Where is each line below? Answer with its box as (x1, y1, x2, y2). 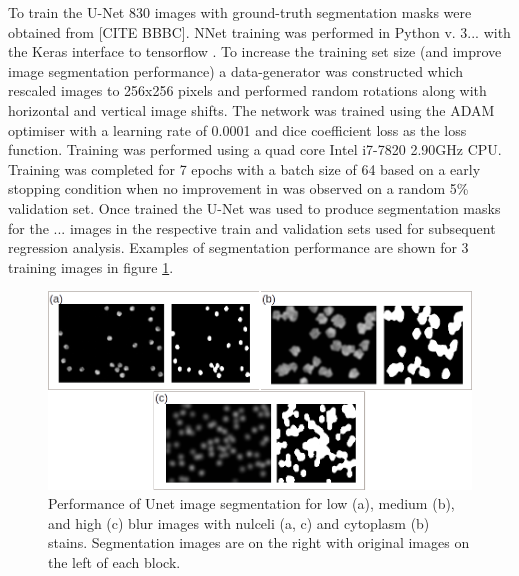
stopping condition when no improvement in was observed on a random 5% (8, 178, 469, 199)
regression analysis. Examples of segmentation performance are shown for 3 (8, 237, 469, 258)
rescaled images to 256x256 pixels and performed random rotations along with (8, 80, 487, 101)
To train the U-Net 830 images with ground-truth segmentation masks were (8, 2, 472, 22)
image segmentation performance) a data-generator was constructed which (8, 60, 463, 81)
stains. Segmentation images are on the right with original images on (48, 532, 470, 553)
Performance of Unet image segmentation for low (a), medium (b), (48, 493, 455, 514)
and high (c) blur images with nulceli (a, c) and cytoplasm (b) (48, 512, 430, 533)
